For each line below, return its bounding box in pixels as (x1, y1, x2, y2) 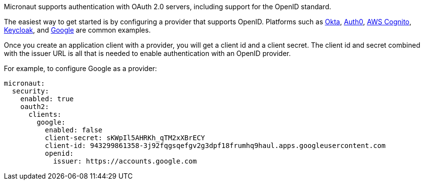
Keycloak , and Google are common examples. (4, 26, 151, 34)
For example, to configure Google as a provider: (4, 64, 157, 73)
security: (12, 87, 49, 95)
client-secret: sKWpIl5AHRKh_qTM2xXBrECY (45, 134, 205, 142)
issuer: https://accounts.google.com (53, 157, 197, 165)
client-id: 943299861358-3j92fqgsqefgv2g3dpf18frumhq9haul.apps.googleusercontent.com (45, 142, 386, 149)
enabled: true (20, 95, 74, 103)
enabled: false (45, 126, 103, 134)
